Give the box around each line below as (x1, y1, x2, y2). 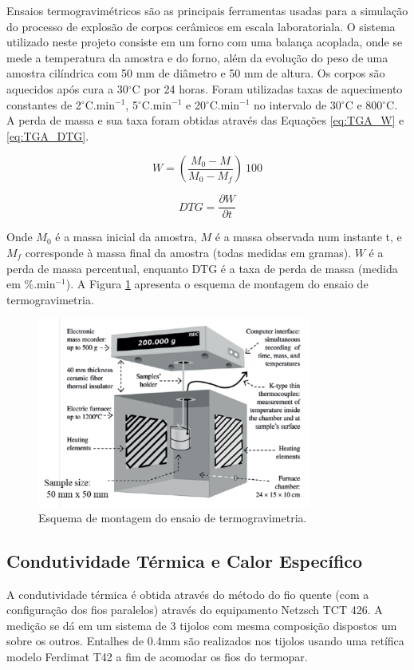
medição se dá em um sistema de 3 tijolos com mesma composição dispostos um (6, 616, 397, 633)
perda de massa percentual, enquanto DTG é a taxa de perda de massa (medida (6, 260, 398, 276)
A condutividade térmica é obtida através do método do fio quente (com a (6, 585, 369, 602)
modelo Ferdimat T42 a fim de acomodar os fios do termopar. (6, 648, 308, 664)
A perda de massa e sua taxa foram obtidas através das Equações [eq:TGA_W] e (6, 112, 404, 129)
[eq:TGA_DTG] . (6, 127, 89, 144)
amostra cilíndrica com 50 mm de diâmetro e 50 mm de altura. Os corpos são (6, 65, 385, 81)
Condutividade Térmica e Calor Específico (6, 548, 363, 573)
